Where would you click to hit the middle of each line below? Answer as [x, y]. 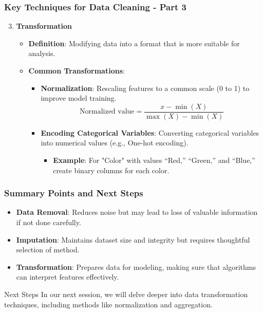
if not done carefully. [49, 222]
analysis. [42, 53]
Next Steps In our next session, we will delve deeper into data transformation [126, 294]
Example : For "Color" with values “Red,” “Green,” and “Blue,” [154, 160]
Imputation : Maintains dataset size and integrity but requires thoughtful [133, 239]
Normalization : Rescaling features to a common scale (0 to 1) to [145, 88]
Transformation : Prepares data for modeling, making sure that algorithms [136, 266]
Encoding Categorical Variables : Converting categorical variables [150, 132]
